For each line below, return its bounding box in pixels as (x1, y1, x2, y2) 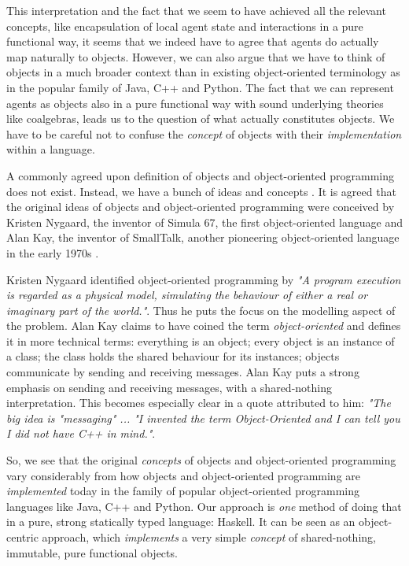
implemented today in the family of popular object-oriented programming (6, 483, 359, 499)
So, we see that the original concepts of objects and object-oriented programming (6, 452, 396, 468)
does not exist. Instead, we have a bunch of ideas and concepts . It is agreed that (6, 183, 396, 199)
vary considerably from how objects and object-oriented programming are (6, 467, 361, 483)
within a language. (6, 141, 95, 157)
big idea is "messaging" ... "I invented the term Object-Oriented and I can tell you (6, 409, 400, 426)
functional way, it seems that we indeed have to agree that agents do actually (6, 33, 379, 50)
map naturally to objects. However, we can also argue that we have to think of (6, 48, 385, 65)
